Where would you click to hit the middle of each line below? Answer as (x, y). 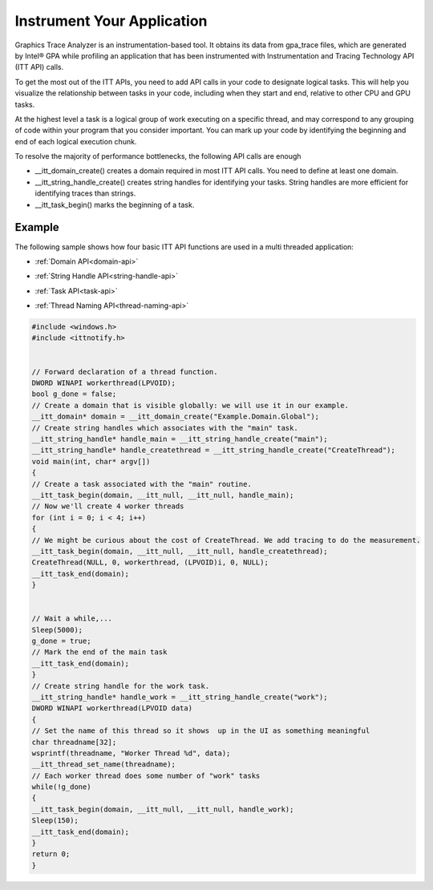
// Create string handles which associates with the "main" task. (165, 428)
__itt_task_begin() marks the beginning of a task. (115, 204)
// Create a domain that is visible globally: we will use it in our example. (190, 405)
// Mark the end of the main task (99, 652)
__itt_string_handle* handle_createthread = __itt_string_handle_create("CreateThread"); (214, 450)
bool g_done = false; (74, 394)
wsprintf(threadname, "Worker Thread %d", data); (131, 753)
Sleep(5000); (57, 630)
